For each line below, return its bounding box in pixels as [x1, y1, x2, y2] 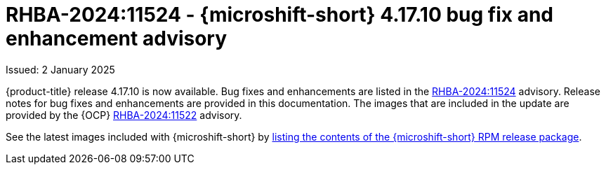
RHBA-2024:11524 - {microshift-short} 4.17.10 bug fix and [6, 3, 554, 27]
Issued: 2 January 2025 [6, 63, 115, 76]
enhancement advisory [6, 27, 228, 50]
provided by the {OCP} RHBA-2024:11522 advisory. [6, 108, 242, 121]
